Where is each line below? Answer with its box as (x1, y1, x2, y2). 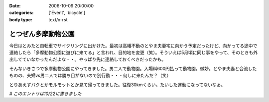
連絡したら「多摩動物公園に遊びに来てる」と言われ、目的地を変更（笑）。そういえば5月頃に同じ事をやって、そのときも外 (9, 50, 258, 55)
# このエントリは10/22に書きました (9, 91, 82, 97)
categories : (9, 10, 34, 16)
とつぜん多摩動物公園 (9, 30, 75, 38)
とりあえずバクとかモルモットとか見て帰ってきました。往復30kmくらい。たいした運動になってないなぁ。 (9, 82, 226, 88)
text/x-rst (48, 16, 68, 22)
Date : (9, 3, 21, 8)
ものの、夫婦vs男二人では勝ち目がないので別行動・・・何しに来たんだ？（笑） (9, 72, 171, 79)
